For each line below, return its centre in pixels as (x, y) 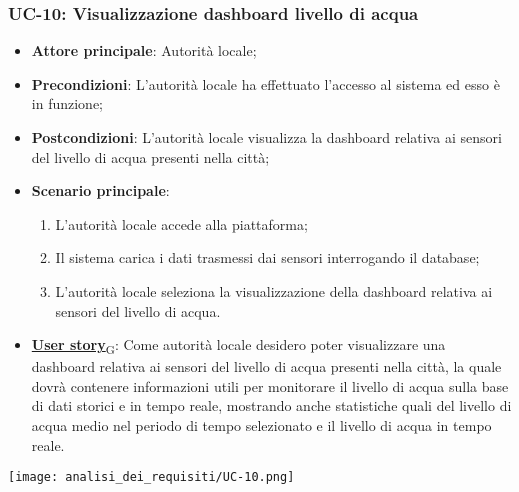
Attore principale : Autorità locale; (144, 50)
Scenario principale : (100, 190)
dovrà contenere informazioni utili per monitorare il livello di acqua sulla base (270, 385)
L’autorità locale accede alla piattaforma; (181, 223)
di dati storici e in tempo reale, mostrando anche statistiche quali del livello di (271, 405)
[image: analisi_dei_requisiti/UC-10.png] (151, 477)
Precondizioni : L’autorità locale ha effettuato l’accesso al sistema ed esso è (265, 83)
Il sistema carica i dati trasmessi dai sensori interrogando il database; (267, 257)
